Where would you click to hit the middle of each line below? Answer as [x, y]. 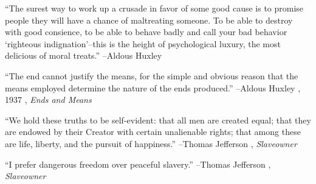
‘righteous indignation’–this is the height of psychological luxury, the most [143, 43]
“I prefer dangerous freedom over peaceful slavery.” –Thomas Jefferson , [138, 164]
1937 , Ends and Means [48, 100]
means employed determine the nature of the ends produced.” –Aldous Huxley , [153, 87]
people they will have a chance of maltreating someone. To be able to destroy [149, 20]
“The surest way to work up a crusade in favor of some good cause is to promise [154, 8]
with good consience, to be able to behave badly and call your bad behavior [146, 32]
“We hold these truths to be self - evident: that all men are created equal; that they [158, 120]
